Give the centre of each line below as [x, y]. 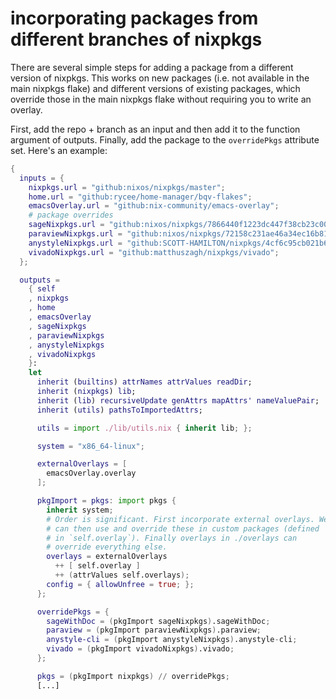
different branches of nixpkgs [136, 39]
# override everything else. [107, 547]
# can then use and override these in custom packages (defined [183, 528]
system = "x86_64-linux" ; [90, 446]
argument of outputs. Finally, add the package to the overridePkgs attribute [165, 139]
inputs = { [42, 178]
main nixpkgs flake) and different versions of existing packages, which [155, 88]
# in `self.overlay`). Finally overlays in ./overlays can [172, 538]
